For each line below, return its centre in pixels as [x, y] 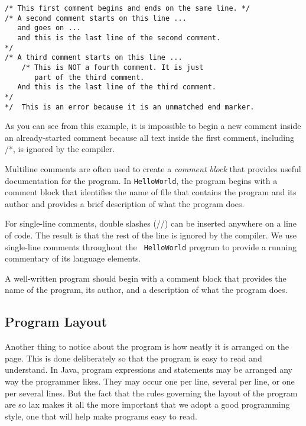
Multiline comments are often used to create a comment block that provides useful [153, 169]
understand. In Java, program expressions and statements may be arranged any [149, 369]
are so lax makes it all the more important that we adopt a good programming [147, 404]
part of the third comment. [89, 77]
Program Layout [56, 322]
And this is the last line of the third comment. [117, 87]
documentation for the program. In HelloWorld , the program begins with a [141, 180]
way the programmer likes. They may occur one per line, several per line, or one [150, 381]
